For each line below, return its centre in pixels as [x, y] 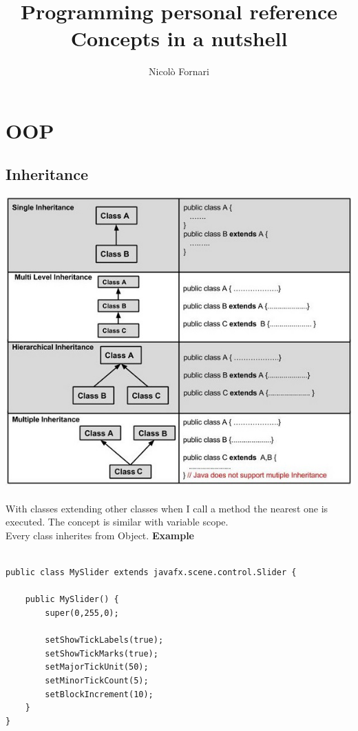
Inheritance [47, 174]
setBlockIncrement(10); [99, 694]
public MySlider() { [72, 600]
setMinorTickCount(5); [97, 680]
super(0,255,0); [82, 613]
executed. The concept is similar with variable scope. [117, 522]
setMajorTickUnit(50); [97, 667]
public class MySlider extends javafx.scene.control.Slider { [151, 573]
